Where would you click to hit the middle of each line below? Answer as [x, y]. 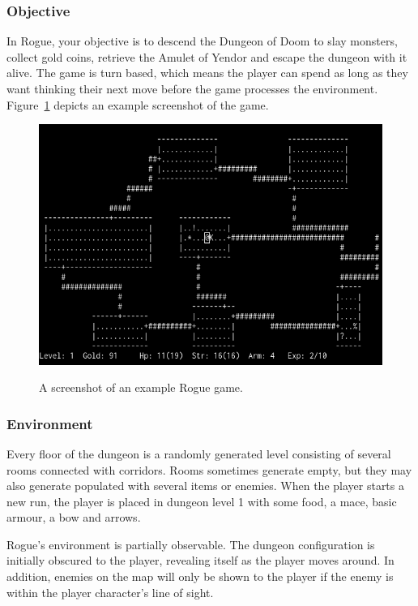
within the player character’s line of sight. [110, 592]
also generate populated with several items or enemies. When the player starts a [205, 486]
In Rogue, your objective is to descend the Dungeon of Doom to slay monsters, [202, 41]
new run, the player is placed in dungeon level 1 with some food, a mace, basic [202, 501]
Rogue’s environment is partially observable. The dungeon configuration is [191, 544]
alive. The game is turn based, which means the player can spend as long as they [207, 73]
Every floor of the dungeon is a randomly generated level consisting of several [199, 453]
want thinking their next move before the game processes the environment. [192, 88]
